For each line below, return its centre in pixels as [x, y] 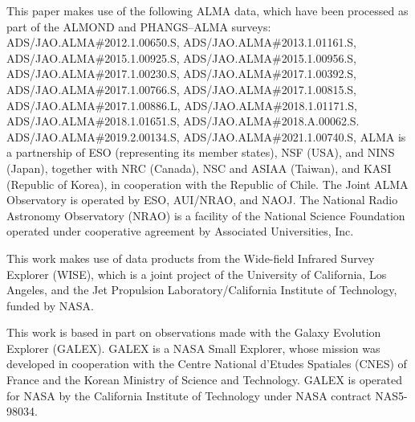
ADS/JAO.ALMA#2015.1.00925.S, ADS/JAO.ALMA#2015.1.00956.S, [182, 57]
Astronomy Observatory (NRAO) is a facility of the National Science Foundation [206, 215]
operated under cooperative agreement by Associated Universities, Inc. [180, 231]
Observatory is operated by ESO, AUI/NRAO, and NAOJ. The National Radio [202, 200]
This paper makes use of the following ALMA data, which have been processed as [207, 10]
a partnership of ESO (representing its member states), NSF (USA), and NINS [201, 152]
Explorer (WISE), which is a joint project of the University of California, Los [197, 274]
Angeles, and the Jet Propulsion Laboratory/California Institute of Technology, [202, 290]
